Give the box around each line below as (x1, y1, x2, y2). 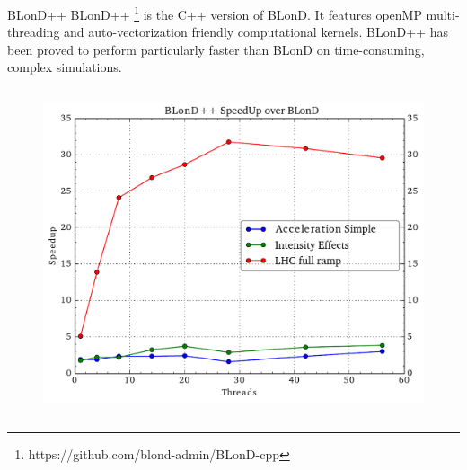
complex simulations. (7, 58, 122, 76)
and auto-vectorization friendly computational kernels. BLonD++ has (64, 22, 448, 41)
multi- (426, 4, 460, 23)
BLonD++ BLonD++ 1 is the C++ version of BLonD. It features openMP (7, 3, 422, 23)
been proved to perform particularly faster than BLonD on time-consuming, (7, 40, 425, 58)
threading (7, 22, 60, 41)
